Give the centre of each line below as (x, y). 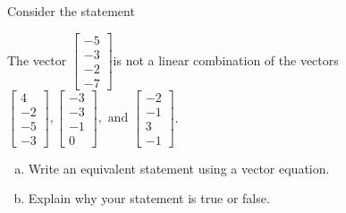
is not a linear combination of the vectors (226, 60)
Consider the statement (71, 11)
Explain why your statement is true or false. (149, 198)
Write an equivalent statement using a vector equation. (179, 168)
